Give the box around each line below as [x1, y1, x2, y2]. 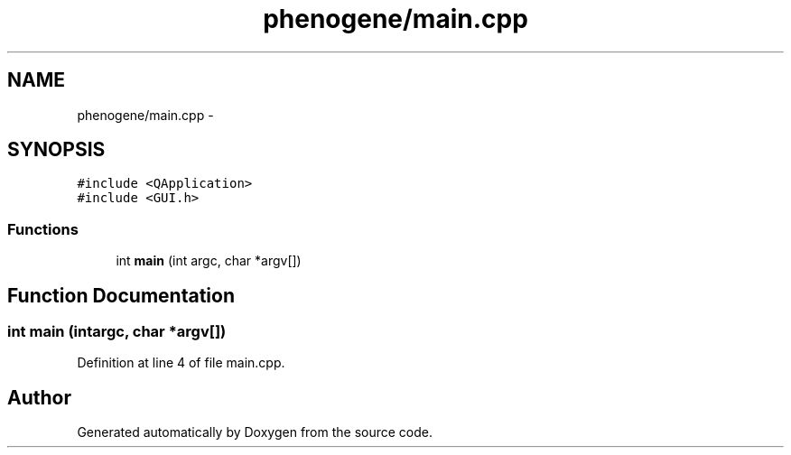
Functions [7, 219, 79, 238]
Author [7, 385, 71, 409]
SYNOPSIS [7, 138, 106, 162]
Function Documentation [7, 283, 235, 307]
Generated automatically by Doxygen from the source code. [77, 424, 433, 441]
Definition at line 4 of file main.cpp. [77, 355, 285, 371]
